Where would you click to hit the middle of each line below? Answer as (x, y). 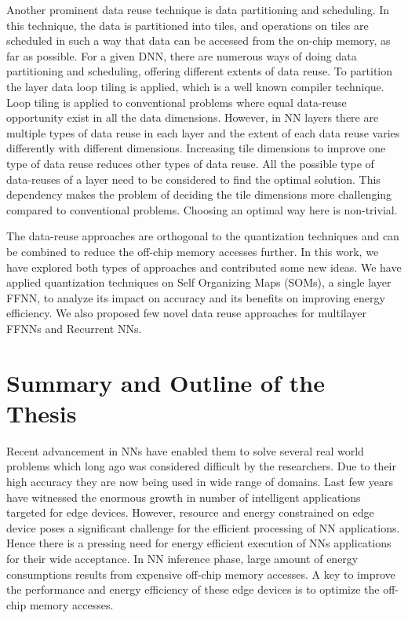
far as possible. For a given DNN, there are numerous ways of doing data (182, 55)
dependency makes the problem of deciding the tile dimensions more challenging (199, 194)
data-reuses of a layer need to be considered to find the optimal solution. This (193, 179)
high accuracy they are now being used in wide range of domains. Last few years (200, 481)
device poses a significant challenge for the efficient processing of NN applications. (203, 527)
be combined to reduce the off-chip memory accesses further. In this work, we (193, 251)
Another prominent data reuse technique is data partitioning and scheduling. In (198, 9)
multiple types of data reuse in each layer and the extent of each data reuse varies (203, 132)
